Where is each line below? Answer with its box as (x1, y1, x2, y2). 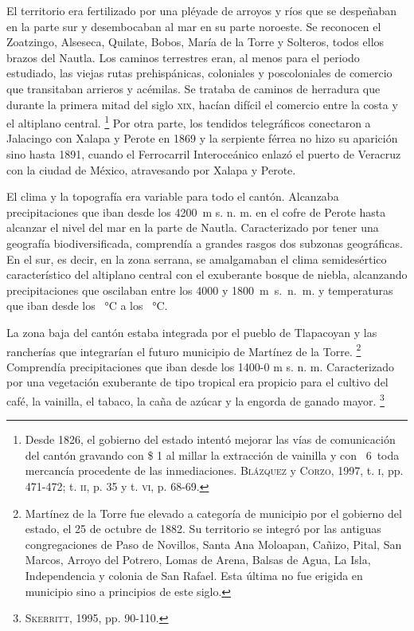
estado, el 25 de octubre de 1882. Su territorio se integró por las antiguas (25, 520, 381, 537)
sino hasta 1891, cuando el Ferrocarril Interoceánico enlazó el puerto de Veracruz (6, 146, 401, 162)
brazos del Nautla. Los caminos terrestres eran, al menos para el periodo (6, 49, 360, 65)
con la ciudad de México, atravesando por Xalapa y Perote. (6, 161, 296, 178)
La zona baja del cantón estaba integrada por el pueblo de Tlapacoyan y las (6, 323, 377, 340)
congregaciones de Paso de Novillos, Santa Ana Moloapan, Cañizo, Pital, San (25, 535, 402, 552)
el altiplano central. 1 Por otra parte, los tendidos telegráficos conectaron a (6, 112, 371, 131)
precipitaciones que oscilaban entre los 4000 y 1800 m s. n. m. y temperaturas (6, 281, 393, 298)
